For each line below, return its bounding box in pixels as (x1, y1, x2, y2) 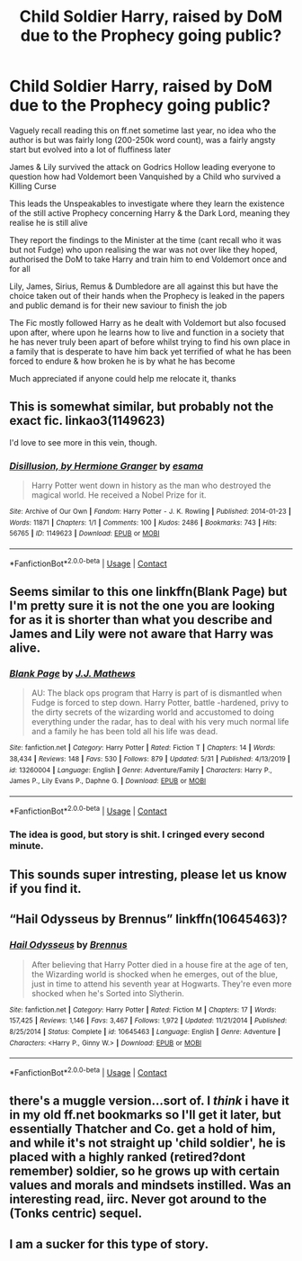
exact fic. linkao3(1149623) (9, 413, 165, 428)
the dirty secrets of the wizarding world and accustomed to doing (31, 707, 275, 717)
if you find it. (9, 880, 83, 896)
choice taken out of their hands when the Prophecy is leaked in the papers (9, 290, 285, 301)
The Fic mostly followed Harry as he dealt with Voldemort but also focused (9, 317, 287, 328)
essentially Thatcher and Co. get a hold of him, (9, 1121, 276, 1137)
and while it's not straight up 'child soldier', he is (9, 1136, 286, 1151)
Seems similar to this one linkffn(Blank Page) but (9, 584, 288, 599)
